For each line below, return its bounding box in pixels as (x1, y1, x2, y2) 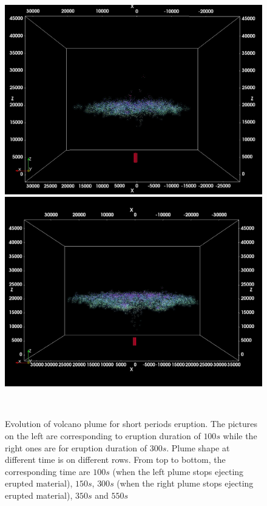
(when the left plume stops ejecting (112, 465, 244, 477)
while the (223, 429, 257, 442)
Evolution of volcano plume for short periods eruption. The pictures (5, 417, 258, 430)
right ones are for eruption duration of (5, 441, 147, 454)
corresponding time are (5, 465, 90, 477)
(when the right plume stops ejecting (117, 477, 254, 490)
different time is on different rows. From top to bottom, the (5, 453, 226, 466)
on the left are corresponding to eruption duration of (5, 429, 201, 442)
